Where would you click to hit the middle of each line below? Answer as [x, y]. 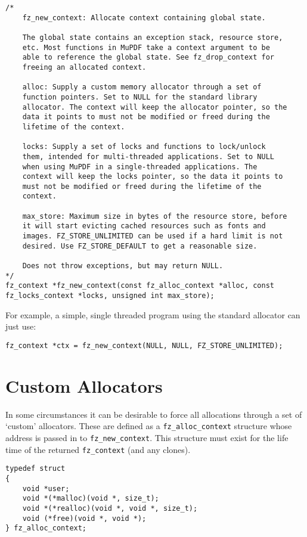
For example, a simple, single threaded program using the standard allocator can [153, 314]
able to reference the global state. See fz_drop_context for [148, 58]
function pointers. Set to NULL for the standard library [140, 97]
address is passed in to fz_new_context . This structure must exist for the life [147, 437]
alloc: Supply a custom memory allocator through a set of [142, 87]
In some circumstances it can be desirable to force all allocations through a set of [154, 414]
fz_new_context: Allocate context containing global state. [144, 18]
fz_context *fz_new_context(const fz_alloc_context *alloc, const [140, 286]
